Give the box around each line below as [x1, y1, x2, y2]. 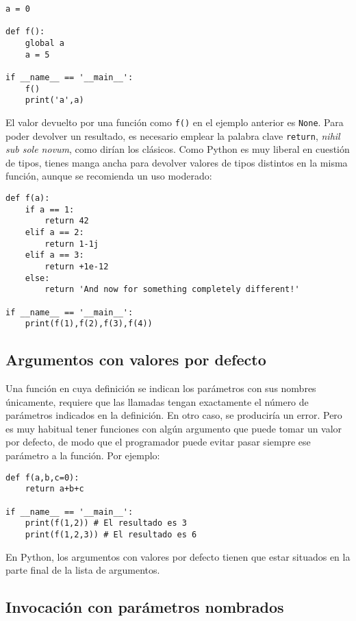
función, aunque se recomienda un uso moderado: [5, 169, 212, 183]
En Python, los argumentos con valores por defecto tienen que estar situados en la [5, 549, 351, 563]
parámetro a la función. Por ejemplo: [5, 448, 160, 463]
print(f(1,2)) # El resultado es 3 [25, 518, 187, 528]
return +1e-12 [44, 261, 109, 271]
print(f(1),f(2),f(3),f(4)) [25, 319, 153, 329]
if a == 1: [25, 204, 75, 215]
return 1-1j [44, 239, 99, 249]
